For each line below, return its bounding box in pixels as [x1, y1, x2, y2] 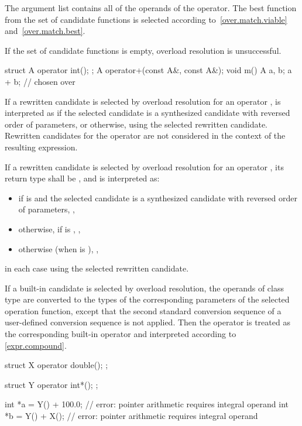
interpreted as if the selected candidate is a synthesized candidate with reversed [5, 106, 290, 119]
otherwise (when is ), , [18, 242, 99, 255]
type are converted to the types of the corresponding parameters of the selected [5, 293, 290, 305]
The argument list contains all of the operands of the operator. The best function [5, 2, 297, 13]
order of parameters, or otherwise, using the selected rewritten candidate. [5, 118, 267, 130]
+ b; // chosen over [5, 75, 75, 87]
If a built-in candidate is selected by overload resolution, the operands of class [5, 281, 284, 294]
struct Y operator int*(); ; [5, 378, 98, 390]
